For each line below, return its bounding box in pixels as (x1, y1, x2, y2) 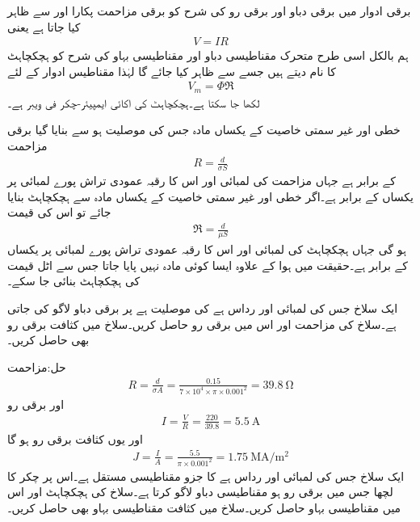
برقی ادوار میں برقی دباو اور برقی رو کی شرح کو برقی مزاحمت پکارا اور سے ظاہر (7, 2, 411, 19)
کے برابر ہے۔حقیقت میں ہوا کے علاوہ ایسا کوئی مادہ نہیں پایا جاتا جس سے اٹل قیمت (7, 256, 408, 273)
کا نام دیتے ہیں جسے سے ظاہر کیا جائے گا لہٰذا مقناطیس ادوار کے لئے (7, 62, 337, 79)
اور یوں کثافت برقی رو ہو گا (7, 430, 143, 447)
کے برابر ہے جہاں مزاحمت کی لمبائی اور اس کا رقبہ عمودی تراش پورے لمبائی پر (7, 172, 396, 189)
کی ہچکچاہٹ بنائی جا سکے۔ (7, 272, 141, 289)
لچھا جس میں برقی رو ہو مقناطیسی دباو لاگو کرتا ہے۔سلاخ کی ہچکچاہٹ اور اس (7, 483, 393, 500)
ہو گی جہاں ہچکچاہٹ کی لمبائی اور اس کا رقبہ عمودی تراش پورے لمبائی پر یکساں (7, 241, 406, 258)
